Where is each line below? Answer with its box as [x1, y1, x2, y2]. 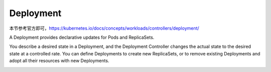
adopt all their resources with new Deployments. [9, 58, 109, 64]
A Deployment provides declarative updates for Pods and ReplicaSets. [9, 34, 155, 40]
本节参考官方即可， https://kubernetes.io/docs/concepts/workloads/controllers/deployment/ [9, 25, 199, 31]
